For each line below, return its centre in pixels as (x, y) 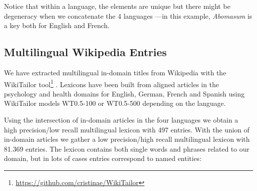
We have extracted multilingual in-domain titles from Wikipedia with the (115, 72)
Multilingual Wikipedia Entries (86, 52)
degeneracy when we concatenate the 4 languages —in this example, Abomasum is (128, 16)
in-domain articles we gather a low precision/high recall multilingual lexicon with (127, 139)
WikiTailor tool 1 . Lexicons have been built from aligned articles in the (111, 83)
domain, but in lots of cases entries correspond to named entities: (103, 158)
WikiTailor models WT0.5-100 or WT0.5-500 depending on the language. (115, 103)
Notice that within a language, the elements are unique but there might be (117, 6)
